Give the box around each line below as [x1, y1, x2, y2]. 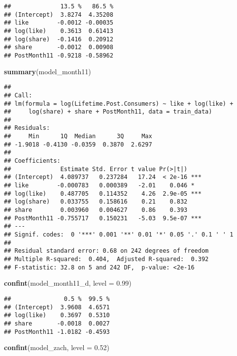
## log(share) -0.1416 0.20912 [4, 35, 113, 43]
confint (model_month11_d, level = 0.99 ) [4, 278, 132, 288]
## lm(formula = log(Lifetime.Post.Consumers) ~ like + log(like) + [4, 100, 234, 107]
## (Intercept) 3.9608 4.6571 [4, 303, 110, 311]
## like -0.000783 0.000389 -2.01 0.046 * [4, 182, 195, 189]
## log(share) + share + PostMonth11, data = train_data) [4, 108, 212, 116]
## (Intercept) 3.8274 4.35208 [4, 11, 113, 18]
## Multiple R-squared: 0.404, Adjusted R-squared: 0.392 [4, 255, 209, 263]
